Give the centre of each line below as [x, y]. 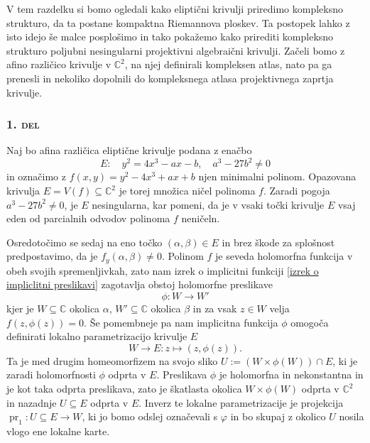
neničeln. [201, 218]
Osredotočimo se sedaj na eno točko [85, 242]
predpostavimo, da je [52, 256]
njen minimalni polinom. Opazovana [277, 176]
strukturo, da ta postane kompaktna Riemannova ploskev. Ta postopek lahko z [178, 22]
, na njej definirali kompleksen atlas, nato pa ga [228, 64]
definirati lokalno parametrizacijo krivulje [97, 336]
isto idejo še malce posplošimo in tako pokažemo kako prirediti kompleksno [170, 37]
